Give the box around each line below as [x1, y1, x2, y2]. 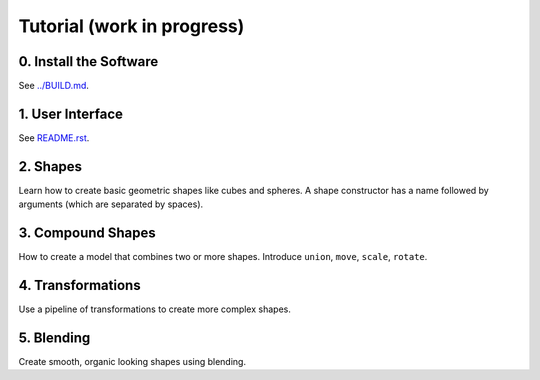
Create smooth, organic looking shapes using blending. [18, 355, 247, 367]
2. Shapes [18, 158, 83, 175]
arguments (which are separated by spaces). [18, 198, 204, 210]
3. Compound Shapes [18, 225, 157, 242]
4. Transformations [18, 276, 141, 294]
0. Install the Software [18, 53, 159, 70]
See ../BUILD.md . [18, 80, 90, 92]
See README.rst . [18, 131, 90, 144]
